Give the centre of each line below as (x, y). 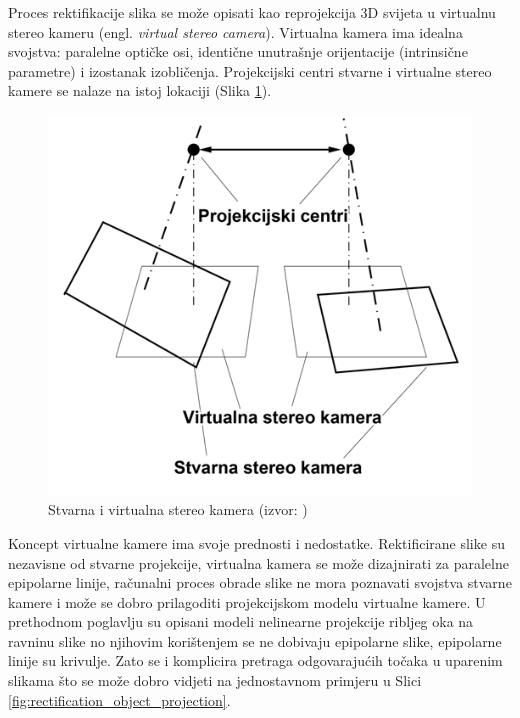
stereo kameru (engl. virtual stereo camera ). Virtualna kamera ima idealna (235, 31)
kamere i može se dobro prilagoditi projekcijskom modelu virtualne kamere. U (247, 601)
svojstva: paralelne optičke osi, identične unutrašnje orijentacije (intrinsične (238, 51)
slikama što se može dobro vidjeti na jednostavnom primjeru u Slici (215, 680)
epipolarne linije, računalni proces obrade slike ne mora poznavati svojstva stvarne (260, 582)
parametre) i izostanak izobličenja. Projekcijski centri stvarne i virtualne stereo (250, 70)
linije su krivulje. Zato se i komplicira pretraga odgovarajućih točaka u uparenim (255, 660)
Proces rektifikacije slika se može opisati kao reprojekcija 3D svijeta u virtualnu (252, 12)
